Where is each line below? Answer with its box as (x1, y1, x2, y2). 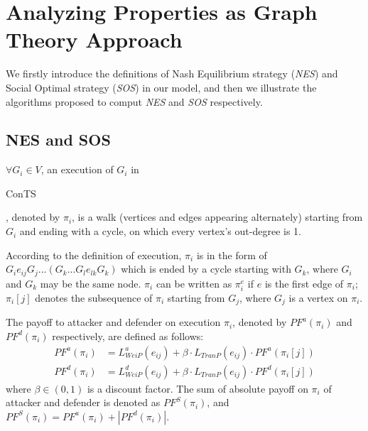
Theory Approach (6, 25, 183, 54)
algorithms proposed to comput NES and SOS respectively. (6, 94, 263, 109)
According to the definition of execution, (6, 247, 182, 262)
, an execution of (40, 162, 114, 177)
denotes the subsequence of (35, 290, 153, 305)
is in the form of (196, 247, 267, 262)
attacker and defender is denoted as (6, 395, 161, 410)
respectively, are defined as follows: (52, 328, 204, 343)
